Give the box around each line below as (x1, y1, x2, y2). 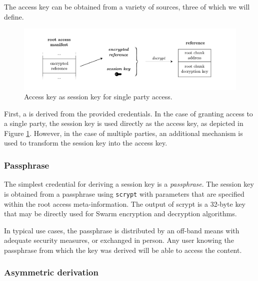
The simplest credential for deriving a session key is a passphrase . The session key (4, 179, 254, 189)
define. (4, 11, 24, 22)
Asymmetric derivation (4, 266, 98, 278)
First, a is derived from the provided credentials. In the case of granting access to (4, 108, 253, 118)
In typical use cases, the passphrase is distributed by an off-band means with (4, 225, 239, 235)
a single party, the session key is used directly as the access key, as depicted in (4, 118, 243, 128)
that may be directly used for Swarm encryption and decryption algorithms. (4, 208, 237, 219)
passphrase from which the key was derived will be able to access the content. (4, 244, 242, 255)
